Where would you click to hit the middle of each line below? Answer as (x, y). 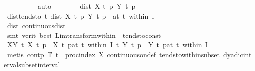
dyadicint (237, 54)
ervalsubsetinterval (32, 64)
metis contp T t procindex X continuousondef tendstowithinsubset (114, 54)
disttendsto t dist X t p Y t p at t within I (81, 16)
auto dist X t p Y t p (86, 6)
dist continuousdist (36, 25)
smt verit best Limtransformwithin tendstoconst (84, 35)
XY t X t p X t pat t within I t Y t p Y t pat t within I (107, 45)
